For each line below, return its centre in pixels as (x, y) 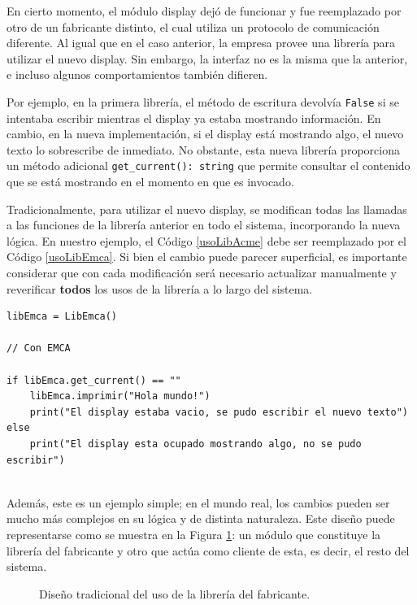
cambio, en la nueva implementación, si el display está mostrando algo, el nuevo (205, 134)
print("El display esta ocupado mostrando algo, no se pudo (195, 444)
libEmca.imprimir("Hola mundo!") (120, 396)
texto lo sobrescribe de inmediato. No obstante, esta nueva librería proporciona (203, 149)
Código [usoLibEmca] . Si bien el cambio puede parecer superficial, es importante (207, 257)
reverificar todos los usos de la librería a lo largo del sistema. (160, 288)
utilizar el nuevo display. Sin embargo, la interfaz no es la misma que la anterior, (207, 58)
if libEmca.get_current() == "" (94, 380)
